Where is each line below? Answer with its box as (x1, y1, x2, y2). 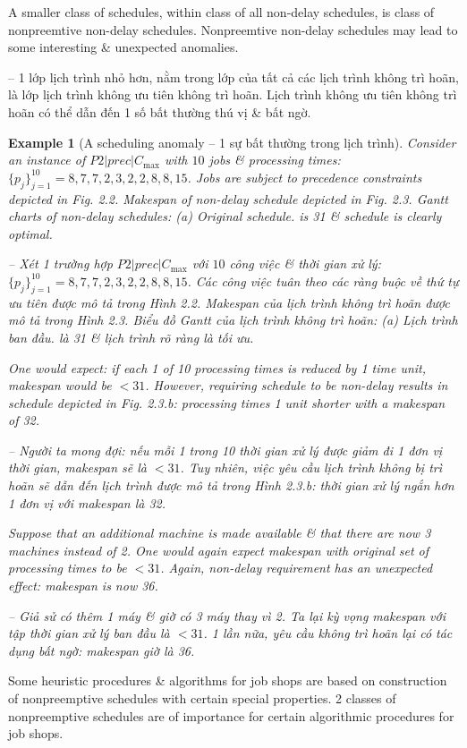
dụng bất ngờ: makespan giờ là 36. (8, 641, 195, 659)
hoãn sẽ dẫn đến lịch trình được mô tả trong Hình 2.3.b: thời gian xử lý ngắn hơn (8, 476, 454, 495)
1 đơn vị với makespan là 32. (8, 493, 166, 512)
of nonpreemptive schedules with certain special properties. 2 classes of (8, 689, 396, 707)
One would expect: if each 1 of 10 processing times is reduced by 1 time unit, (8, 358, 427, 377)
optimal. (8, 224, 53, 242)
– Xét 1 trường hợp (8, 254, 113, 273)
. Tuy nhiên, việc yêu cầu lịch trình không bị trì (180, 458, 442, 477)
